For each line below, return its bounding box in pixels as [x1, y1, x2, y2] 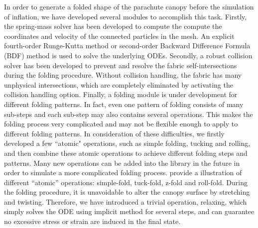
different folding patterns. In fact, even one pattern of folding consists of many [4, 99, 244, 109]
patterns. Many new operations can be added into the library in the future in [4, 157, 240, 168]
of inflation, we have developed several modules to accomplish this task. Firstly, [4, 11, 247, 21]
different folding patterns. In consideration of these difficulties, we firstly [4, 128, 225, 138]
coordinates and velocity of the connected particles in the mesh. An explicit [4, 30, 235, 41]
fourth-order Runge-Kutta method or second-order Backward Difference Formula [4, 40, 251, 51]
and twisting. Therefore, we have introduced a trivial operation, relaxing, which [4, 196, 247, 207]
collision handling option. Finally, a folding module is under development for [4, 89, 238, 100]
